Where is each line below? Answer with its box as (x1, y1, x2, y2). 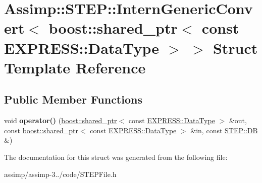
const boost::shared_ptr (4, 125, 78, 135)
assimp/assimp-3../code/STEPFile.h (4, 168, 117, 179)
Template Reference (4, 57, 146, 77)
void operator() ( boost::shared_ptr (4, 115, 117, 126)
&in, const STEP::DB (190, 125, 258, 135)
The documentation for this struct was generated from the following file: (4, 151, 228, 162)
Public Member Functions (4, 91, 142, 107)
